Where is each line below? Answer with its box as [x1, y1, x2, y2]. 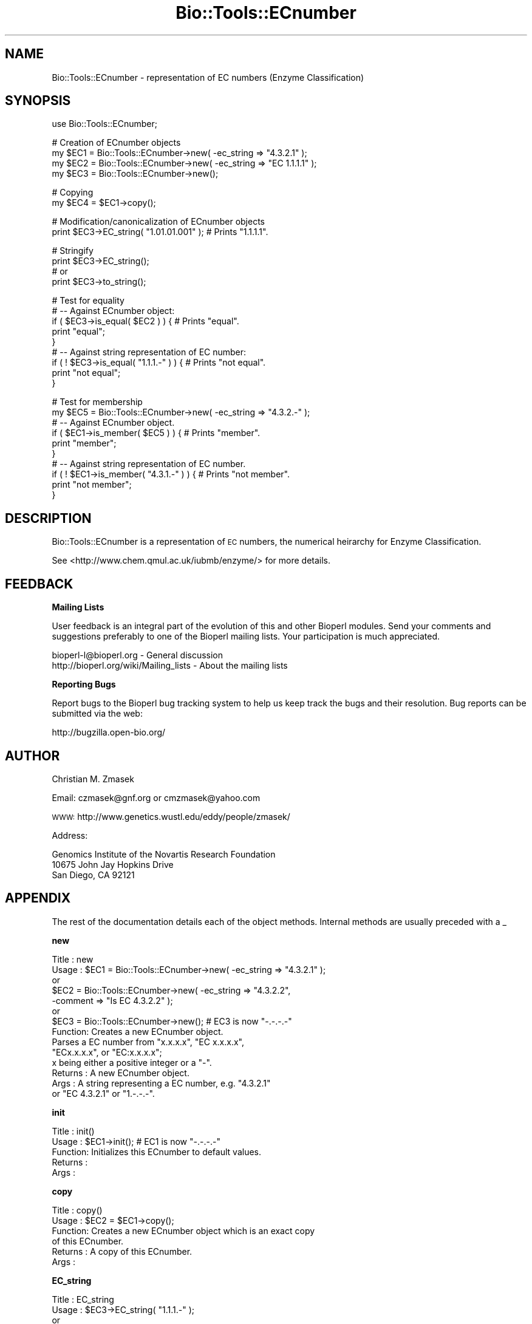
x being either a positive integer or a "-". [52, 1057, 212, 1068]
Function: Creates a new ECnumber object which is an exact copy [52, 1225, 315, 1236]
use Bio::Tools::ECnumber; [52, 118, 157, 129]
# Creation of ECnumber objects [52, 137, 181, 148]
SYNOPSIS [5, 93, 71, 109]
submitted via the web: [52, 708, 143, 719]
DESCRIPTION [5, 510, 92, 526]
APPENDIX [5, 890, 71, 906]
